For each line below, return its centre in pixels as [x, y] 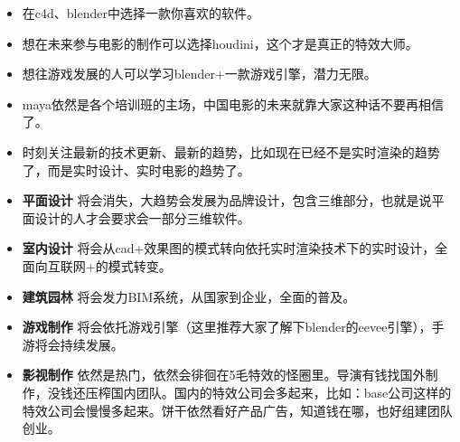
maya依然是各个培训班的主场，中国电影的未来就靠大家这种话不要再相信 [233, 103]
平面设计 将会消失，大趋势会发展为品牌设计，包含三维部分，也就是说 [227, 200]
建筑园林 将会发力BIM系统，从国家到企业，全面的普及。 [189, 296]
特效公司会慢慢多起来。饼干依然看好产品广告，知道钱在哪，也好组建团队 [237, 410]
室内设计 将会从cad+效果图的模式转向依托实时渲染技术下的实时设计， [229, 248]
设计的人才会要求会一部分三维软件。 [142, 217]
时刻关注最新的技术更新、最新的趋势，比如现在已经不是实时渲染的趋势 [231, 151]
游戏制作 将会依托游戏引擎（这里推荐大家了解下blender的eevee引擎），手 [233, 327]
